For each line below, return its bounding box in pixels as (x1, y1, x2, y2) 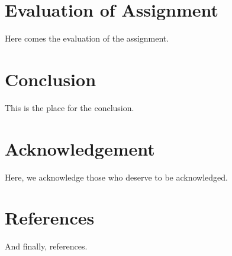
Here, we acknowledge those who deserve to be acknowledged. (5, 170, 228, 183)
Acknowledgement (5, 136, 155, 160)
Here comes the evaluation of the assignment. (5, 32, 169, 45)
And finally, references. (5, 240, 88, 252)
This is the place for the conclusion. (5, 101, 134, 113)
